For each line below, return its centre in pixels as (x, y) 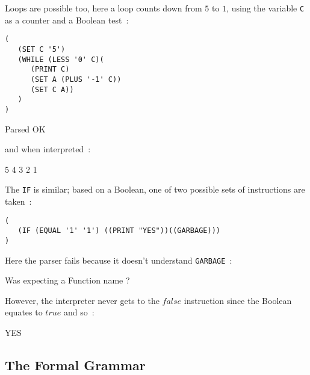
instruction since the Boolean (238, 300)
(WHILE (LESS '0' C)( (61, 59)
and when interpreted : (48, 149)
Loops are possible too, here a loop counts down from (104, 8)
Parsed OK (25, 129)
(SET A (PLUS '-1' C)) (76, 79)
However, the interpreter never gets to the (82, 300)
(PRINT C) (50, 70)
